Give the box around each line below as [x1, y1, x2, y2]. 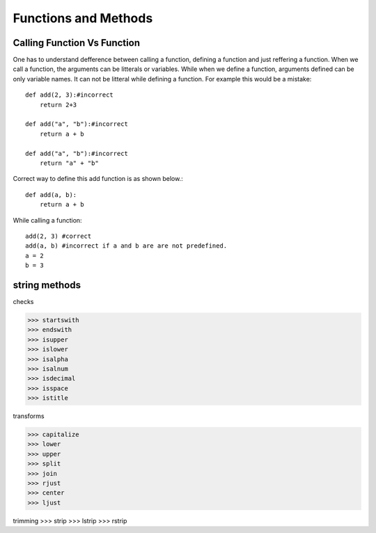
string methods [13, 279, 81, 291]
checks [13, 298, 34, 305]
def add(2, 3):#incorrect [25, 91, 114, 99]
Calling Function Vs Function [13, 37, 141, 49]
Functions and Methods [13, 10, 153, 26]
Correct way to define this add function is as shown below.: [13, 175, 184, 183]
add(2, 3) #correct [25, 232, 92, 240]
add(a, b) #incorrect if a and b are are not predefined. [25, 242, 228, 250]
